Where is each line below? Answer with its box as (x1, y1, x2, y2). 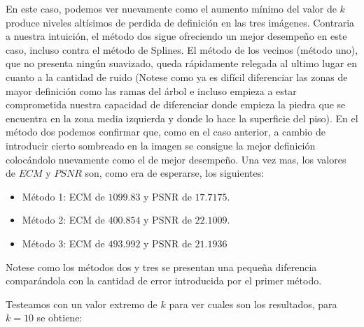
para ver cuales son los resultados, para (169, 296, 337, 311)
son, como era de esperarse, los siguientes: (85, 166, 265, 180)
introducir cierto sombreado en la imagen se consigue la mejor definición (6, 138, 316, 152)
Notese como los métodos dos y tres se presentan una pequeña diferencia (6, 259, 317, 274)
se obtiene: (36, 310, 83, 325)
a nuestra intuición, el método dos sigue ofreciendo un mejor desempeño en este (6, 29, 347, 43)
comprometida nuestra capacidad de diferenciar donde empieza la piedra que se (6, 97, 346, 112)
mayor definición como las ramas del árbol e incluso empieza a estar (6, 83, 297, 98)
